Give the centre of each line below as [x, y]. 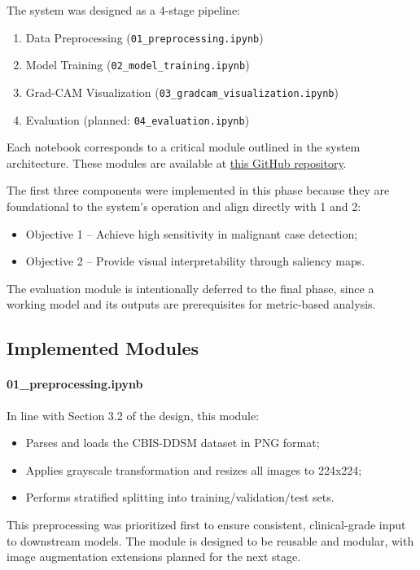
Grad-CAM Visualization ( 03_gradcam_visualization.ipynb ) [182, 92]
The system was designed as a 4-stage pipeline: [124, 10]
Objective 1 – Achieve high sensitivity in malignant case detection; [192, 233]
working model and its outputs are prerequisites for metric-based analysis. [191, 304]
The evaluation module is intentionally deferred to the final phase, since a [190, 288]
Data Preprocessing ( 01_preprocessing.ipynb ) [144, 37]
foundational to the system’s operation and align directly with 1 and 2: [184, 206]
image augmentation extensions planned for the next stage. [154, 557]
